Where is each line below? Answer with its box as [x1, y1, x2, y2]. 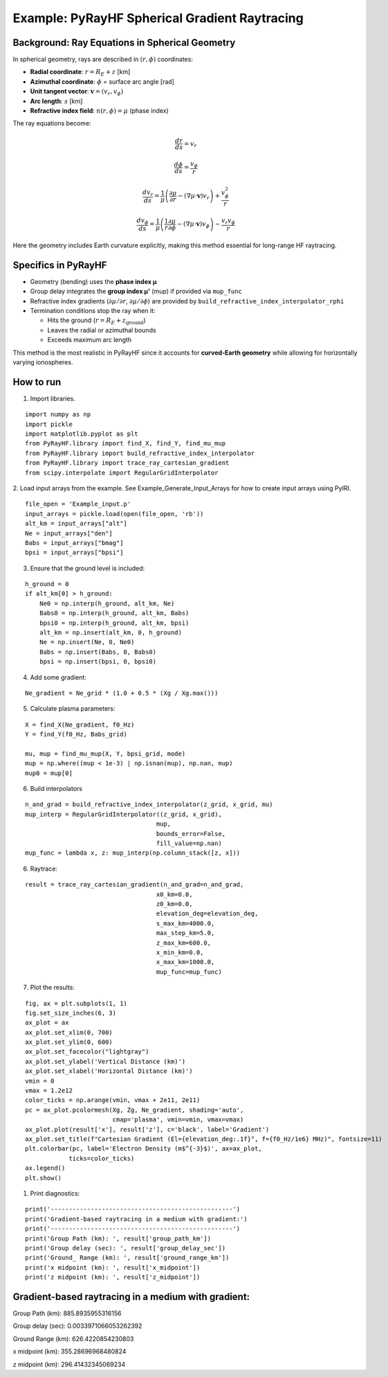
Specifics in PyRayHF [12, 259, 107, 271]
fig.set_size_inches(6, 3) [25, 1009, 117, 1017]
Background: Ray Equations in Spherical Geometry [12, 37, 236, 48]
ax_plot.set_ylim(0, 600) [25, 1038, 113, 1046]
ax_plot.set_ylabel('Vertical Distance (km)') [25, 1057, 186, 1065]
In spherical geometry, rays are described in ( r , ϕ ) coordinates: [12, 55, 194, 64]
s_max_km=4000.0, [156, 919, 215, 927]
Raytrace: [30, 864, 58, 873]
